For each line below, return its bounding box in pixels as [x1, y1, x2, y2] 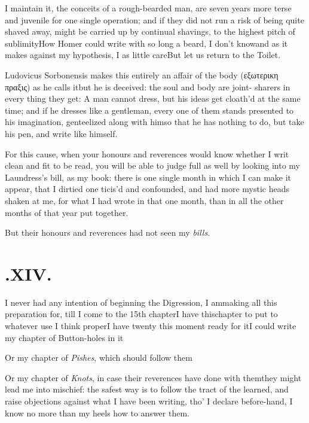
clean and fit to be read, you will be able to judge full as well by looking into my [5, 159, 301, 172]
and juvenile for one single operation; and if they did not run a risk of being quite [5, 13, 304, 26]
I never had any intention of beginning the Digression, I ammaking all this [5, 296, 277, 308]
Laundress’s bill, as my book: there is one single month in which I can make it [5, 171, 292, 183]
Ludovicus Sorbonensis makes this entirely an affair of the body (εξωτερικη [5, 68, 279, 81]
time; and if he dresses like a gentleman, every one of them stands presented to [5, 104, 294, 116]
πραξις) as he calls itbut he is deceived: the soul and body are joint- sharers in [5, 80, 290, 93]
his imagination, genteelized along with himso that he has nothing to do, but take [5, 115, 304, 128]
